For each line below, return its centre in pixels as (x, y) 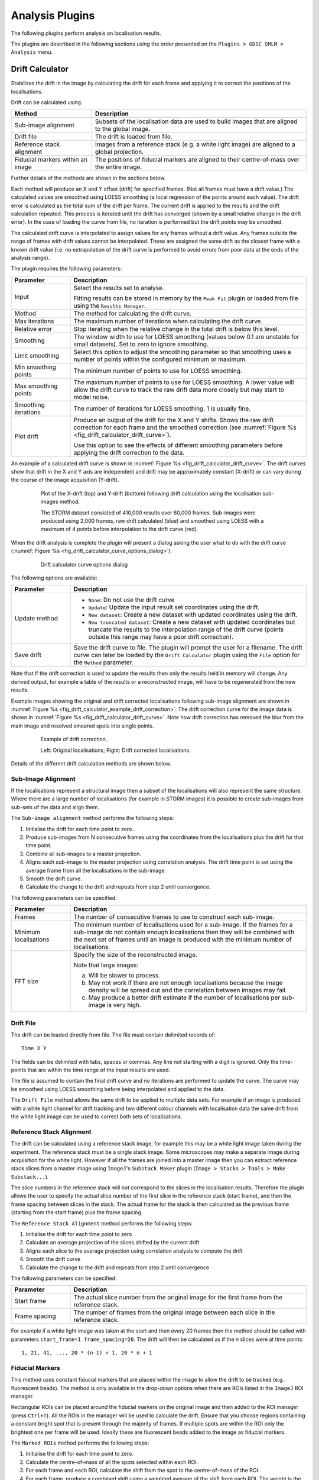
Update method (36, 619)
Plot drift (26, 436)
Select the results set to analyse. (119, 288)
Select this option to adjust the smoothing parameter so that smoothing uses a (183, 352)
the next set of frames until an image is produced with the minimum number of (183, 940)
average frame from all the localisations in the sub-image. (96, 870)
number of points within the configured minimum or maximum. (160, 359)
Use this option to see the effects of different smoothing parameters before (178, 445)
